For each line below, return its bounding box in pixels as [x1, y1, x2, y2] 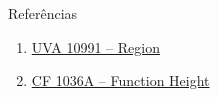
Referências [8, 3, 78, 23]
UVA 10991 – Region [31, 36, 160, 57]
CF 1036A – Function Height [31, 70, 210, 91]
